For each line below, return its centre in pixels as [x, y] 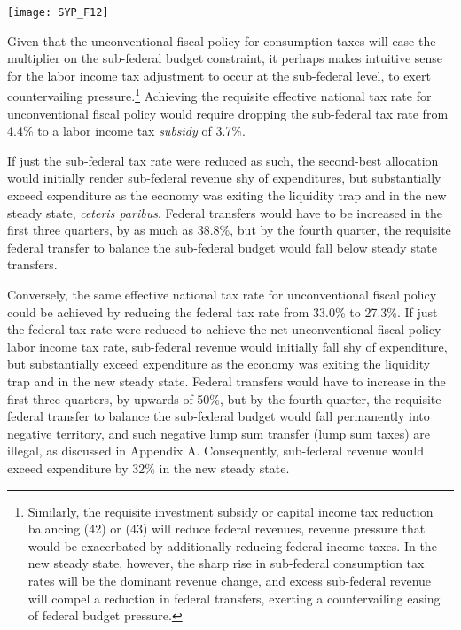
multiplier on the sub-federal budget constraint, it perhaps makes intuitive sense [225, 58]
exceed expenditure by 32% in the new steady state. [148, 467]
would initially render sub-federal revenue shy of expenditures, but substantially [224, 178]
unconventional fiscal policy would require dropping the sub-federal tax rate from [228, 113]
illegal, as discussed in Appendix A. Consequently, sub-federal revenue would [215, 451]
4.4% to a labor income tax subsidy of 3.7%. [126, 131]
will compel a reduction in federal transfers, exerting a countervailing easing [234, 598]
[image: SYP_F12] [58, 12]
